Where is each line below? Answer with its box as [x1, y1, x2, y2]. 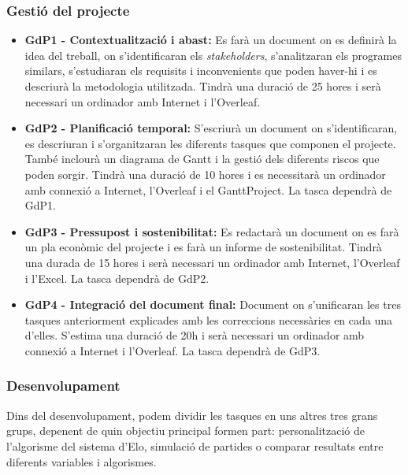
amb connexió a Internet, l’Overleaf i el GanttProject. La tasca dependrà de [24, 181, 392, 198]
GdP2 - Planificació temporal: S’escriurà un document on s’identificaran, [24, 120, 398, 136]
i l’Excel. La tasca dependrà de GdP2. [24, 269, 210, 286]
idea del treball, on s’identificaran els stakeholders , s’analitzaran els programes [24, 46, 402, 63]
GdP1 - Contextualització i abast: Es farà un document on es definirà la [24, 32, 397, 48]
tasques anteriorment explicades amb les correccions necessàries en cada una [24, 311, 393, 328]
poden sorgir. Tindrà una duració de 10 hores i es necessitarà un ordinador [24, 165, 386, 182]
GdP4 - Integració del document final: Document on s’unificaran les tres [24, 296, 401, 313]
